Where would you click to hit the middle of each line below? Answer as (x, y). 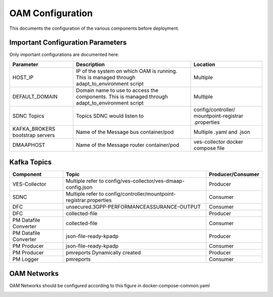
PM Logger (26, 259)
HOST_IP (23, 77)
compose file (209, 148)
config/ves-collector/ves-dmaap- (145, 181)
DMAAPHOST (29, 145)
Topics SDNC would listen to (110, 116)
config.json (79, 187)
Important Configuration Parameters (68, 43)
